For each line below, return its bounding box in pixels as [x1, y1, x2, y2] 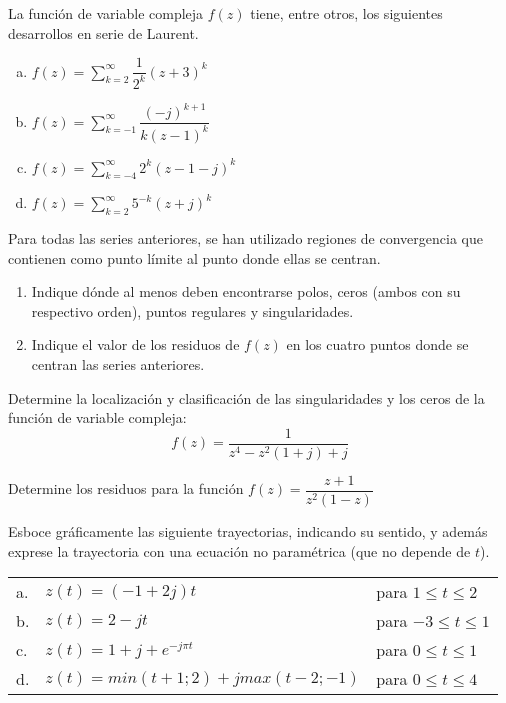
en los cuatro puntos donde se [286, 334, 469, 355]
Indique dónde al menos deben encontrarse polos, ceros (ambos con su [31, 281, 461, 302]
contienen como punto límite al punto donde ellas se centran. [8, 247, 381, 268]
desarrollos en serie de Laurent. [8, 22, 199, 43]
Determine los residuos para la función [8, 478, 244, 499]
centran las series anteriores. [31, 354, 205, 375]
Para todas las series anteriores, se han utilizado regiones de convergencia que [8, 228, 483, 249]
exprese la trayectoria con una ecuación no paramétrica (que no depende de [8, 540, 471, 561]
